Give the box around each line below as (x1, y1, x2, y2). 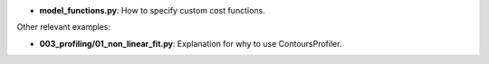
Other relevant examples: (16, 22, 111, 32)
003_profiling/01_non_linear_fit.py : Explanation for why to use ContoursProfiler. (39, 38, 342, 49)
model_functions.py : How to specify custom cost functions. (39, 5, 266, 15)
